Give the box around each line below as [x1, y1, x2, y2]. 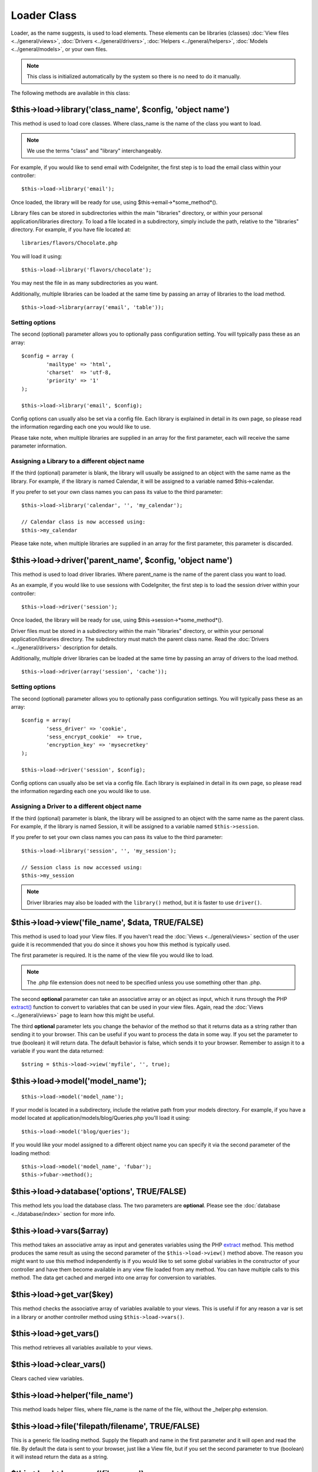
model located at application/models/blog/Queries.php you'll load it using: [11, 1115, 191, 1122]
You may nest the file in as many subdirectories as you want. [11, 280, 158, 287]
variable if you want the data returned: [11, 1047, 104, 1054]
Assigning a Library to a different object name [11, 457, 145, 465]
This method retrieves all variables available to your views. [11, 1344, 153, 1351]
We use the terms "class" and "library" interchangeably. [26, 147, 163, 154]
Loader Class [11, 9, 77, 22]
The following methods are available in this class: [11, 89, 130, 97]
